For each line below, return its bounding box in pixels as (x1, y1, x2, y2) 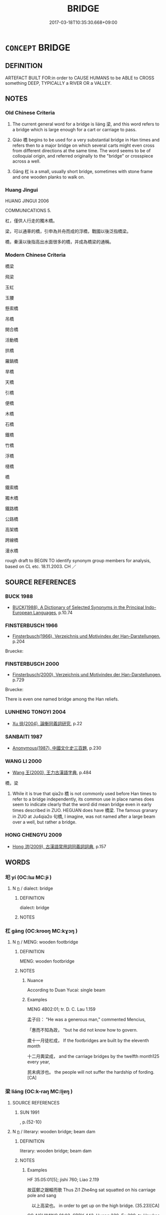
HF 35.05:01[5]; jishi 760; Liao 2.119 (27, 1176, 99, 1182)
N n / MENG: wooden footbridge (12, 939, 78, 945)
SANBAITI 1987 (5, 733, 43, 740)
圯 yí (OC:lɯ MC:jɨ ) (5, 873, 52, 880)
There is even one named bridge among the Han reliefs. (5, 696, 119, 702)
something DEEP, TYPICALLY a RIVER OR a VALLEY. (5, 80, 112, 86)
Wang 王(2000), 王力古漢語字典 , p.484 (12, 769, 92, 776)
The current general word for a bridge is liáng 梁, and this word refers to (12, 121, 160, 127)
